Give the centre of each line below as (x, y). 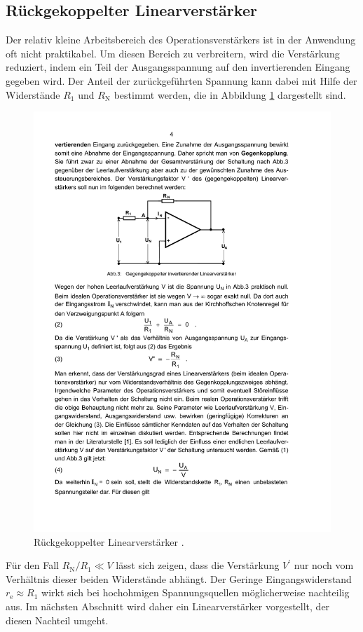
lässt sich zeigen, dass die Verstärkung (198, 565)
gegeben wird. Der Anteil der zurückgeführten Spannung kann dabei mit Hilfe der (181, 80)
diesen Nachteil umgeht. (57, 620)
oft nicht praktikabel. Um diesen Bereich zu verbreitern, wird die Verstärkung (173, 53)
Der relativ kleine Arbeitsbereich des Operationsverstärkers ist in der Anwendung (181, 40)
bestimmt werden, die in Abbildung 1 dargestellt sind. (230, 94)
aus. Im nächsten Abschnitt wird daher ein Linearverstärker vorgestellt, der (168, 606)
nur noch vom (324, 565)
